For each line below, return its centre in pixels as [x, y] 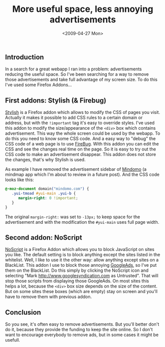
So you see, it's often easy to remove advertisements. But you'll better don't [82, 324]
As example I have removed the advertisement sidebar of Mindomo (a [76, 169]
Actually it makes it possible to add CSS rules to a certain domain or [74, 118]
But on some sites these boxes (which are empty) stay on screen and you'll [81, 292]
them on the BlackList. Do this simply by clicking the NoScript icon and [77, 270]
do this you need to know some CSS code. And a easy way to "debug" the [81, 139]
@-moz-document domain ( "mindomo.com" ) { [47, 189]
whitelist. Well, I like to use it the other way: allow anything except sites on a [82, 260]
